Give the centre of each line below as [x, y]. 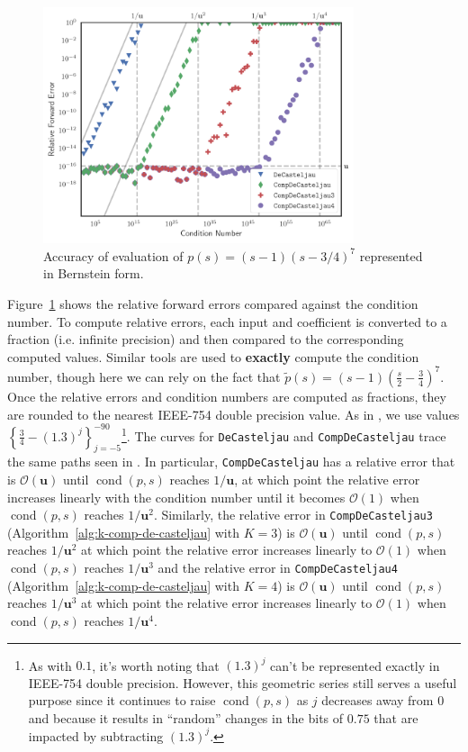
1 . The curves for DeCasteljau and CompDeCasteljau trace [284, 434]
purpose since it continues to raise [122, 700]
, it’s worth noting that [156, 665]
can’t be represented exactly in [355, 665]
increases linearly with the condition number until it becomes [176, 497]
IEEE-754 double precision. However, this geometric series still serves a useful [243, 682]
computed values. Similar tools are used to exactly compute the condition [213, 356]
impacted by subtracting [96, 735]
